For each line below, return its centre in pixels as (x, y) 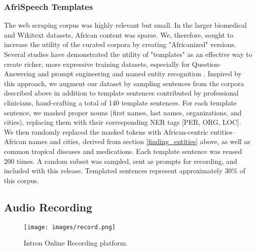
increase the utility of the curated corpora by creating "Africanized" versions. (120, 44)
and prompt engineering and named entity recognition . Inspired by (140, 74)
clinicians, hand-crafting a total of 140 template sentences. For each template (120, 102)
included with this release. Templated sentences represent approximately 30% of (125, 171)
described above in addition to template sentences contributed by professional (121, 93)
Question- (207, 64)
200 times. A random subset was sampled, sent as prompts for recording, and (121, 161)
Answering (20, 74)
